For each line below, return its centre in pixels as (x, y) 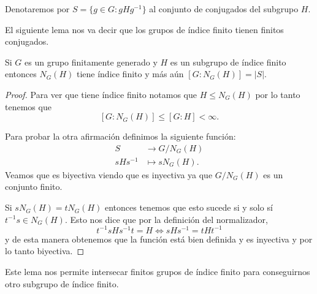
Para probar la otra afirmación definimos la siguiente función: (120, 136)
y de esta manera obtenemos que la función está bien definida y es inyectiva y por (159, 239)
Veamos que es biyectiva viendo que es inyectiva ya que (109, 174)
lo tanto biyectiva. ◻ (45, 251)
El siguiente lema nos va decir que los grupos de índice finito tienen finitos (144, 29)
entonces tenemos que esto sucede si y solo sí (189, 207)
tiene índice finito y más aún (130, 74)
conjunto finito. (34, 187)
